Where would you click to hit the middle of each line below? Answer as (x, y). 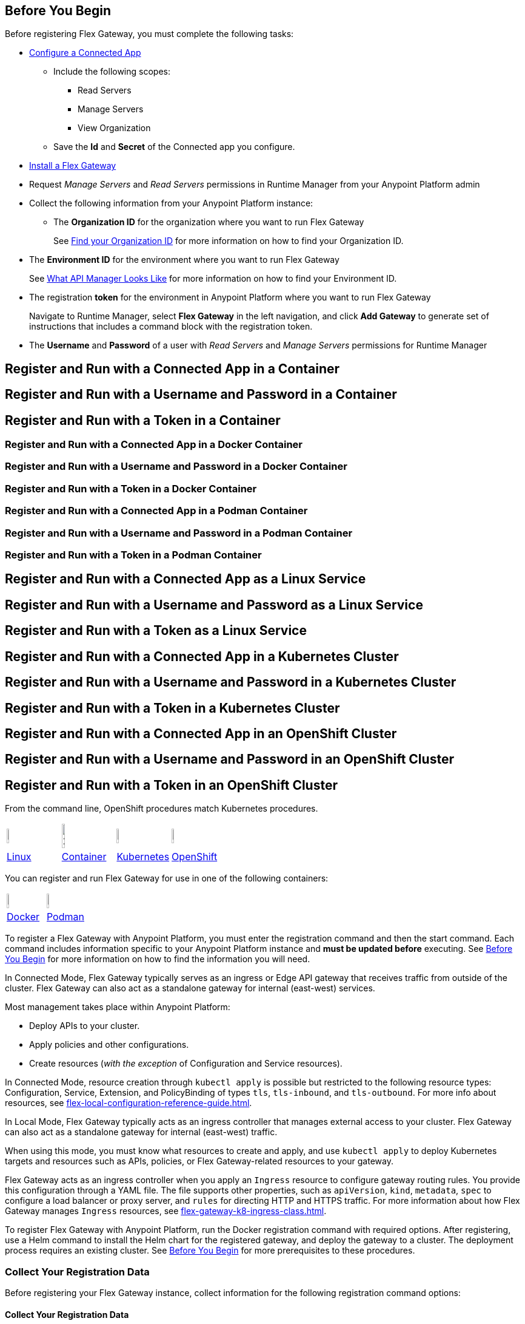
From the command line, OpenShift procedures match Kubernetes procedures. (162, 809)
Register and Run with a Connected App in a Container (172, 368)
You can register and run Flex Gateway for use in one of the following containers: (167, 878)
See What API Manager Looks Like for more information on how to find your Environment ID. (213, 279)
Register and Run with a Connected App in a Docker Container (154, 445)
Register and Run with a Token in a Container (143, 420)
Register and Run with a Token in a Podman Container (133, 555)
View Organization (114, 128)
